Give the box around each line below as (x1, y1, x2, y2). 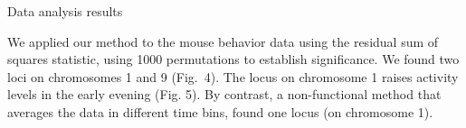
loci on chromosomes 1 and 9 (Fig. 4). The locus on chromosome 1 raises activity (7, 67, 459, 86)
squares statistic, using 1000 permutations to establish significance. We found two (7, 50, 460, 69)
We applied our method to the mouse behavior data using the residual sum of (7, 32, 439, 50)
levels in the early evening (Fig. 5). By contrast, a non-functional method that (7, 85, 442, 104)
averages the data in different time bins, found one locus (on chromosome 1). (7, 102, 433, 121)
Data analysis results (7, 2, 123, 20)
